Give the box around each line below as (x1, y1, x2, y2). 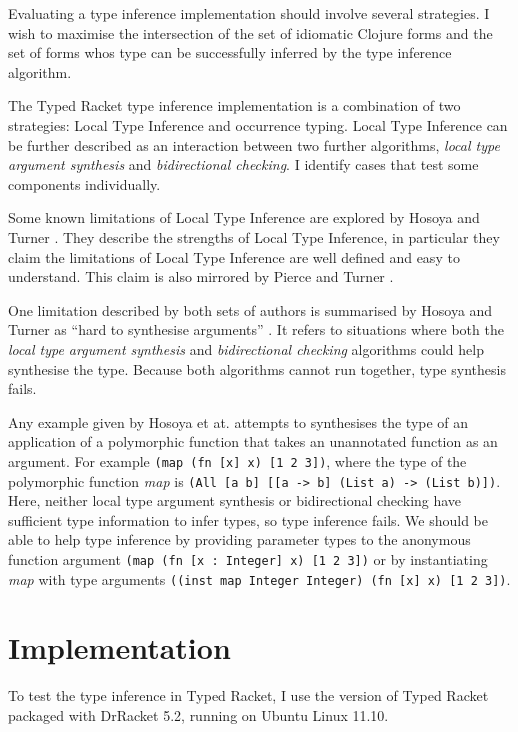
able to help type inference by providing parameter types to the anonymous (8, 529, 471, 550)
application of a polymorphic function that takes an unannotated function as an (8, 431, 498, 452)
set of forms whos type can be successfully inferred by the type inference (8, 42, 452, 63)
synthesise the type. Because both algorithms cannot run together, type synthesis (8, 358, 506, 379)
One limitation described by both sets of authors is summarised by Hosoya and (8, 299, 493, 320)
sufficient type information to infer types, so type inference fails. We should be (8, 509, 489, 530)
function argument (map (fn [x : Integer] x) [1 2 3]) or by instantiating (8, 548, 488, 569)
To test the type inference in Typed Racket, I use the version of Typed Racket (8, 685, 489, 706)
